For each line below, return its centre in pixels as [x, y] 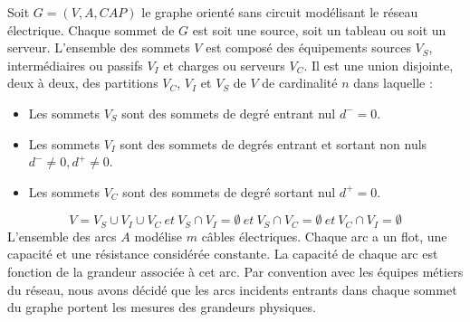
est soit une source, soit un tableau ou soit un [319, 29]
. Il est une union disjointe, [379, 65]
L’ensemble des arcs [62, 236]
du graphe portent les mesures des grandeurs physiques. [162, 307]
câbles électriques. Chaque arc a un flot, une [324, 236]
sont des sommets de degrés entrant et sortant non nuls [273, 143]
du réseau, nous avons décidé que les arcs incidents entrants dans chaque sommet [232, 289]
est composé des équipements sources [308, 47]
